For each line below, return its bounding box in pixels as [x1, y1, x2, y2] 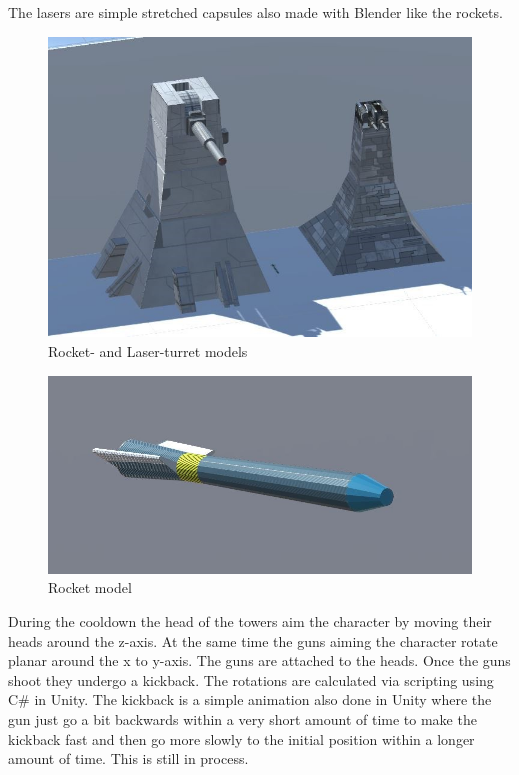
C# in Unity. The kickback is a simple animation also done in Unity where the [8, 689, 492, 710]
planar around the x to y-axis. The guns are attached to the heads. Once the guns [8, 650, 511, 671]
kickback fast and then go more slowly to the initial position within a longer [8, 728, 475, 749]
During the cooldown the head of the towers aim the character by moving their [8, 611, 492, 632]
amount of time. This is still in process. [8, 748, 249, 769]
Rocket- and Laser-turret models [48, 341, 248, 362]
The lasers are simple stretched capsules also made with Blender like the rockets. [8, 2, 503, 22]
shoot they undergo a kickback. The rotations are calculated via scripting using [8, 669, 494, 690]
